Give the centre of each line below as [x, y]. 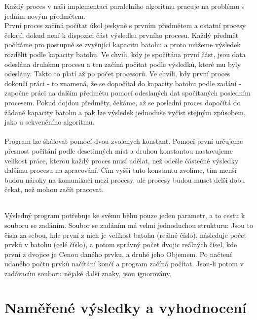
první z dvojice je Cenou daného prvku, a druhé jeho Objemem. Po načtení [118, 254]
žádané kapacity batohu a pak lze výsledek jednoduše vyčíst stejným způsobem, [125, 112]
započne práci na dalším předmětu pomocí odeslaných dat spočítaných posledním [128, 93]
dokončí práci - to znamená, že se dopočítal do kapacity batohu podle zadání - [123, 83]
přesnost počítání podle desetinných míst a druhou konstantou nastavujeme [119, 150]
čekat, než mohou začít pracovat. [54, 189]
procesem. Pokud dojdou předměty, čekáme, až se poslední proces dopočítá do [123, 102]
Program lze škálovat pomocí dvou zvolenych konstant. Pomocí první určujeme [124, 141]
